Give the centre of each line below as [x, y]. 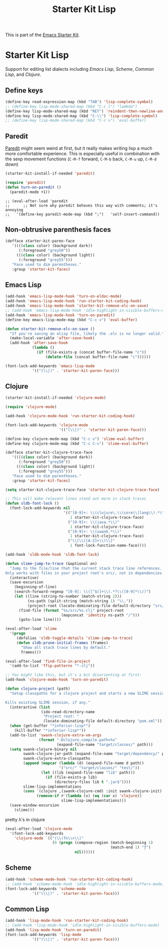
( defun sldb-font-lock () [32, 504]
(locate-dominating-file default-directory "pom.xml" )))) [105, 721]
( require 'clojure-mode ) [31, 407]
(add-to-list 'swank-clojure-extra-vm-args [55, 735]
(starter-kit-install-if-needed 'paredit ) [50, 174]
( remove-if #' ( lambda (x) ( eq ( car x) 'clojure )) [89, 796]
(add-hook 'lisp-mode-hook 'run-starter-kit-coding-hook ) [67, 921]
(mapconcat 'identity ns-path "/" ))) [100, 615]
